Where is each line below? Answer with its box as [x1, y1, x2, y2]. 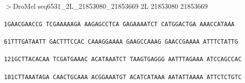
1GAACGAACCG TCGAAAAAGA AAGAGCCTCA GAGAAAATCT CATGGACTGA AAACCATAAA [4, 20, 235, 28]
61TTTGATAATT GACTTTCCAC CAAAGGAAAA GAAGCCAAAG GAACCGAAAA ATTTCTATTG [4, 38, 238, 46]
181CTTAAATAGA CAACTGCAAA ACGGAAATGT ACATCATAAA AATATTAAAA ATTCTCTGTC [4, 73, 242, 81]
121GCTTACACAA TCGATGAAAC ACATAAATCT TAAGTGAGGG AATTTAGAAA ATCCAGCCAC [4, 56, 242, 63]
